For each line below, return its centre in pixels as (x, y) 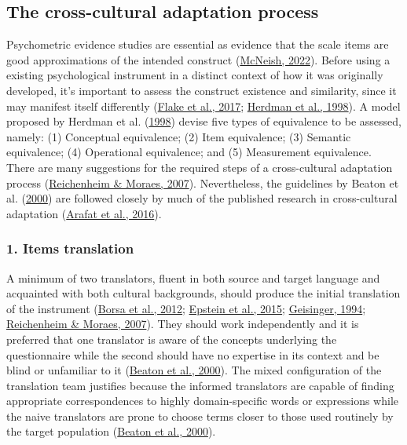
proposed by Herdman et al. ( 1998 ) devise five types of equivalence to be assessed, (204, 121)
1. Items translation (70, 248)
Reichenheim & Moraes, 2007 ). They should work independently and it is (183, 324)
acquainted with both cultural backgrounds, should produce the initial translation (203, 293)
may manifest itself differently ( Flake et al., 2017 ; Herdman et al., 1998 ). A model (203, 106)
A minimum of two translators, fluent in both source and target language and (193, 277)
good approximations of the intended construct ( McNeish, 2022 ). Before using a (198, 59)
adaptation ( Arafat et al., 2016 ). (84, 213)
